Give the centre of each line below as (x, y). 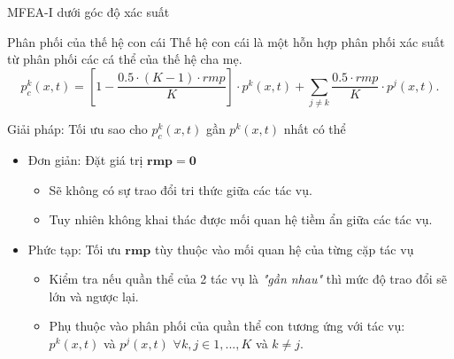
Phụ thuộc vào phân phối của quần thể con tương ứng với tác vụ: (227, 326)
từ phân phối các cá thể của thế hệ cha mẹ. (125, 59)
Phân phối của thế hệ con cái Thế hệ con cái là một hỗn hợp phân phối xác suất (226, 41)
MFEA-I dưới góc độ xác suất (88, 12)
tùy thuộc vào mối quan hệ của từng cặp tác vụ (284, 249)
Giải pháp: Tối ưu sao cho (77, 129)
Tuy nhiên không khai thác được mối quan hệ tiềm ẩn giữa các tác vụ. (241, 219)
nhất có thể (315, 129)
